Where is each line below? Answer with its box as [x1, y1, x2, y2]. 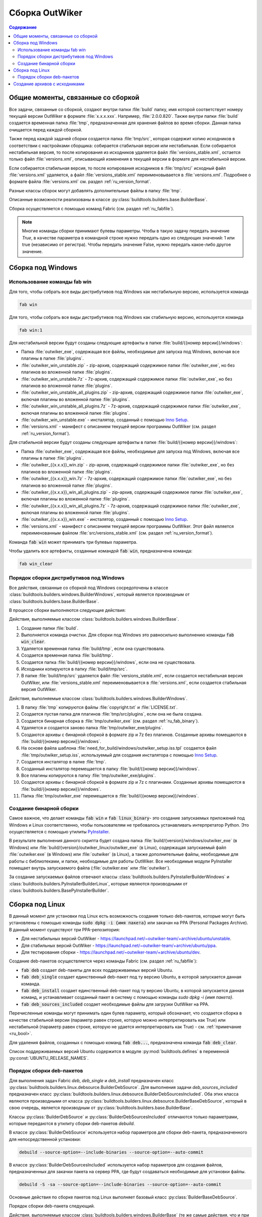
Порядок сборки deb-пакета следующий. [9, 1203, 95, 1209]
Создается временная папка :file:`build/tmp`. [21, 652, 114, 658]
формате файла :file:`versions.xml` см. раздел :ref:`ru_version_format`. [9, 179, 151, 184]
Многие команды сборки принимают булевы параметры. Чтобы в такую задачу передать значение [22, 228, 230, 234]
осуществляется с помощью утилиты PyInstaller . [9, 829, 110, 834]
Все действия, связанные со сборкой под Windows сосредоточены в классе [9, 585, 168, 590]
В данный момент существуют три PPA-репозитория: [9, 926, 120, 932]
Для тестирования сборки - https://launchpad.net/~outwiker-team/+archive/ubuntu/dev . [21, 949, 201, 955]
